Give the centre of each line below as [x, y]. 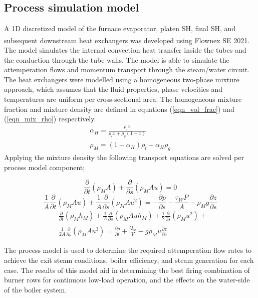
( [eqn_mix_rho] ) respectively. [50, 119]
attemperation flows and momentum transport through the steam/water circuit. [127, 69]
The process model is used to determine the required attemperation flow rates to [128, 250]
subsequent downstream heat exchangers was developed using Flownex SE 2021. [127, 40]
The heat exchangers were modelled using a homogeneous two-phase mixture [122, 79]
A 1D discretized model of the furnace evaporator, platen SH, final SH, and [120, 28]
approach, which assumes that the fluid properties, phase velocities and [113, 89]
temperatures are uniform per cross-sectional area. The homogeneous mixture [123, 99]
